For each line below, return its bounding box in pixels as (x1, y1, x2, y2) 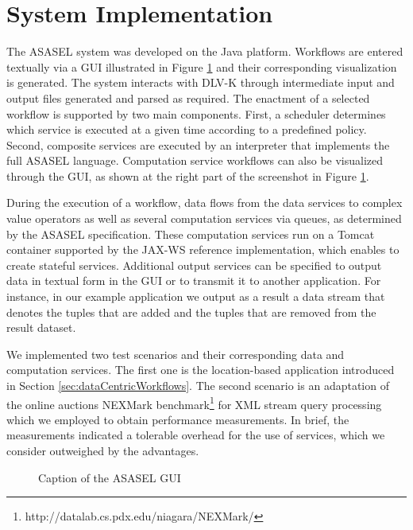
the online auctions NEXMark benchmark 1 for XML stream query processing (6, 393, 382, 412)
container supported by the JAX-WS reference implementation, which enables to (6, 241, 399, 258)
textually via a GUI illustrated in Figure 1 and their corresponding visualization (6, 58, 397, 75)
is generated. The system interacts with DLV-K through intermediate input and (6, 74, 395, 91)
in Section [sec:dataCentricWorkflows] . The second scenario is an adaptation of (6, 377, 389, 393)
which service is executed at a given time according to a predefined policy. (6, 121, 367, 138)
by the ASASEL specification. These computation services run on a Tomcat (6, 225, 375, 242)
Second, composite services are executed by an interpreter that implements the (6, 136, 390, 153)
